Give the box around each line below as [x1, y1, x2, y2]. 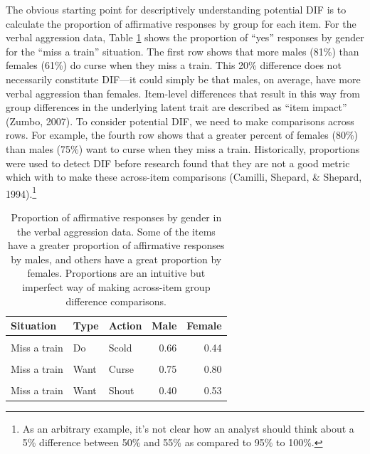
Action [108, 318, 142, 333]
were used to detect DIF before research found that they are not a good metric [6, 155, 350, 170]
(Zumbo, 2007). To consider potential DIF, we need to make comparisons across [6, 113, 354, 128]
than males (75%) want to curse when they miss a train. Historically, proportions [6, 141, 360, 156]
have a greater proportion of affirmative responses [7, 238, 225, 253]
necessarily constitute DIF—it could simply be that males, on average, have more [6, 71, 361, 86]
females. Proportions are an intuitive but [27, 265, 206, 280]
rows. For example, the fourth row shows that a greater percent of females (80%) [6, 127, 359, 142]
